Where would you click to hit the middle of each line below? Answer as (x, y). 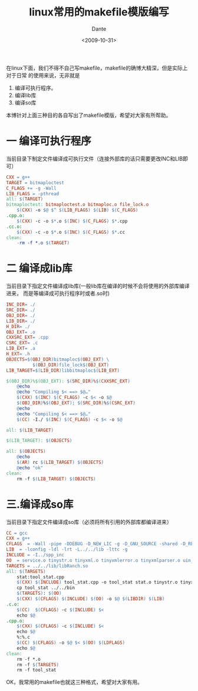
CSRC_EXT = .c (22, 343)
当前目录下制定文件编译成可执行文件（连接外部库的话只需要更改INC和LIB (95, 158)
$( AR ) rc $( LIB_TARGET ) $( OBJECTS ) (60, 463)
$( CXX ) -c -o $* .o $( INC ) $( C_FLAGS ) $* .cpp (72, 221)
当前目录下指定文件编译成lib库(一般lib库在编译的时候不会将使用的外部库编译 (98, 286)
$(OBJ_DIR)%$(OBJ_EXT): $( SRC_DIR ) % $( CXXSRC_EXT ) (68, 381)
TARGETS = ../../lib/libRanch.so (47, 566)
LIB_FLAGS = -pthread (33, 194)
